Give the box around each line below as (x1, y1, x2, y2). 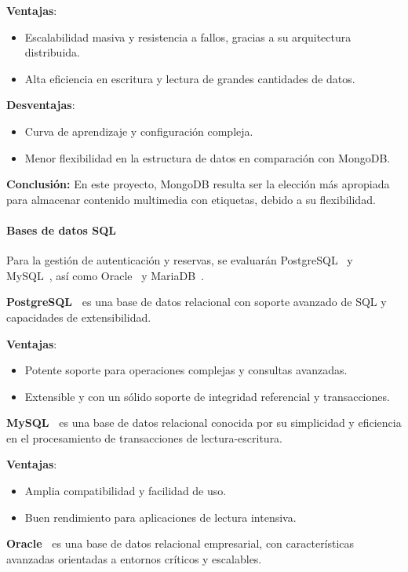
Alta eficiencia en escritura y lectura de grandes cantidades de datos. (24, 70, 355, 86)
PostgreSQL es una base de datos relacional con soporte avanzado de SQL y (6, 293, 387, 310)
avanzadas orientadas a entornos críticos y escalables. (6, 550, 262, 567)
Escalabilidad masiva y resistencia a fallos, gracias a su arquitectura (24, 28, 352, 45)
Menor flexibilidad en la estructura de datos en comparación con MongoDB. (24, 149, 391, 166)
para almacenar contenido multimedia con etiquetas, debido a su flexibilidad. (6, 191, 376, 207)
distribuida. (24, 44, 80, 60)
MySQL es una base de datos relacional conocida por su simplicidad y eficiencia (6, 414, 402, 431)
